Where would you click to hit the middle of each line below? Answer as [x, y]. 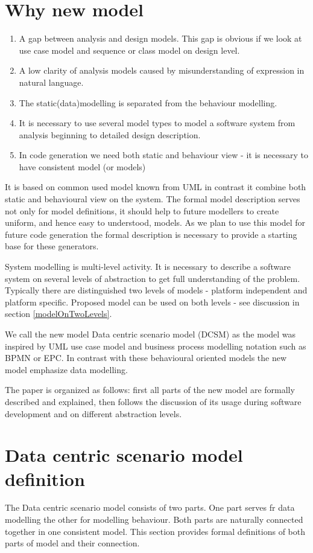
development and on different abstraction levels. [93, 413]
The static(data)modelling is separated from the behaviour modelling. [148, 102]
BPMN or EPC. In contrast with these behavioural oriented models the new [146, 358]
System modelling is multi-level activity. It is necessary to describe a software [148, 267]
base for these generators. [52, 246]
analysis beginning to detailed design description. [110, 134]
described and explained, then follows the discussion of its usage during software [153, 401]
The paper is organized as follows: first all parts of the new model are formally [150, 390]
